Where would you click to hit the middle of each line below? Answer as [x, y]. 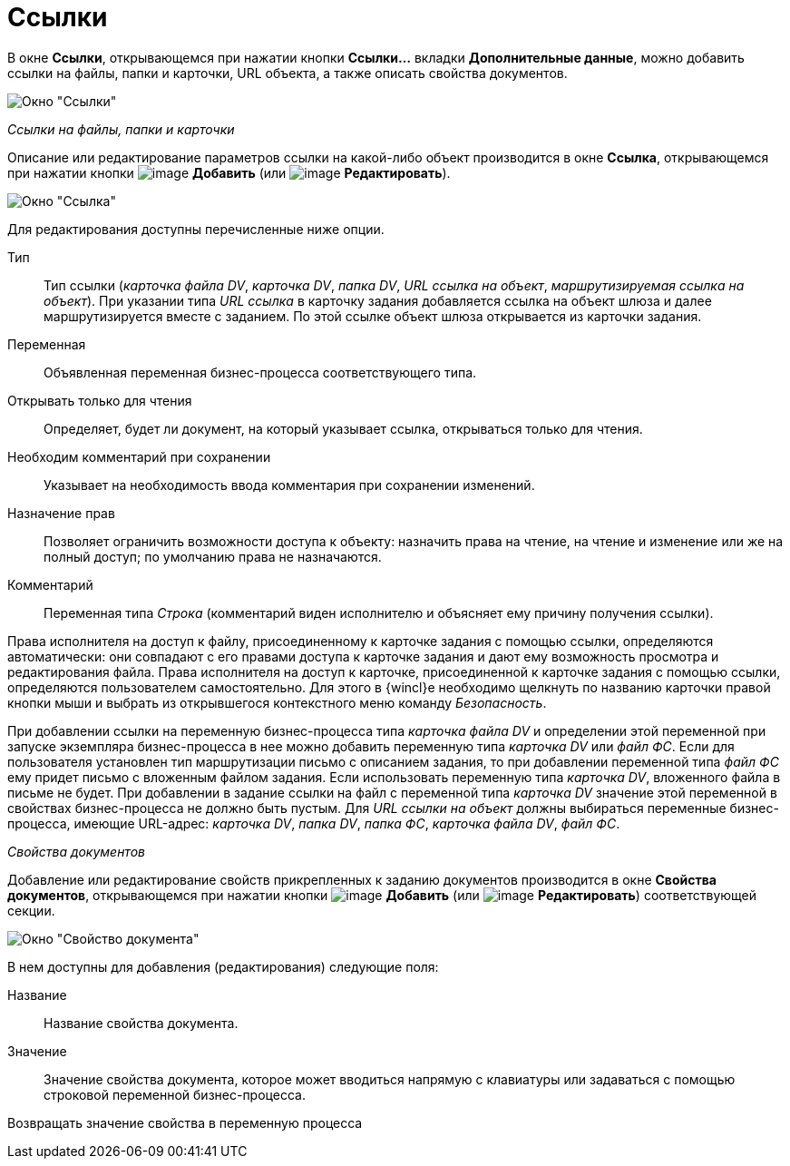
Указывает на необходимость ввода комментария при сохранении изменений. [289, 485]
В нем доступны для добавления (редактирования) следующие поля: [223, 966]
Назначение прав [61, 513]
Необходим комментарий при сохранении [139, 456]
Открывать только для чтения [100, 400]
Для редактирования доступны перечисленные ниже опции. [196, 229]
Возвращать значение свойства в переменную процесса [185, 1122]
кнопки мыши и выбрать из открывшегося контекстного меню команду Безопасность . [277, 702]
